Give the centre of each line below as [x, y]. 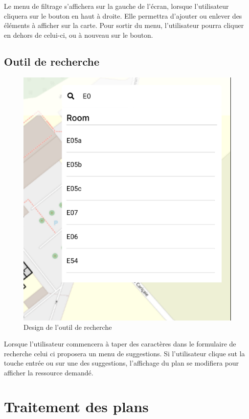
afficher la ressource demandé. [49, 372]
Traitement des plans [76, 406]
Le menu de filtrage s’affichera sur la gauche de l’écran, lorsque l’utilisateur [116, 6]
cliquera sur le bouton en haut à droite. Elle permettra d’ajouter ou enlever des [123, 15]
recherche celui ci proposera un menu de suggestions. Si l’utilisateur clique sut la [124, 353]
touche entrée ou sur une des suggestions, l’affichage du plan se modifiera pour [122, 363]
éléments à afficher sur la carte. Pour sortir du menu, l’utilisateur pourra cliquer [124, 25]
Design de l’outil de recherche [68, 327]
